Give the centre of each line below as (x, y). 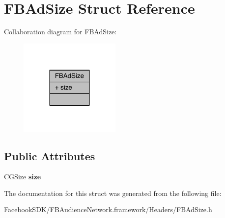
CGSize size (23, 177)
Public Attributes (50, 156)
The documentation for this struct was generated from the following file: (113, 193)
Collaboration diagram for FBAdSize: (60, 32)
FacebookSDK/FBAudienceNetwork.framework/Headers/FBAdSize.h (108, 209)
